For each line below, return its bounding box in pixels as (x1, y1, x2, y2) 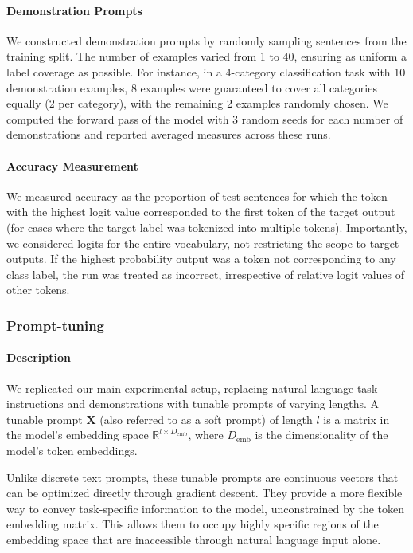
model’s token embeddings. (6, 441, 138, 458)
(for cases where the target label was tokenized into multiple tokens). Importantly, (6, 218, 407, 235)
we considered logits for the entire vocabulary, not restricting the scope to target (6, 234, 399, 251)
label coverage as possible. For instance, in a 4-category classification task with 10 (6, 63, 406, 80)
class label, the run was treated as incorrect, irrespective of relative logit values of (6, 265, 405, 282)
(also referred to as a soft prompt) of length (99, 410, 313, 427)
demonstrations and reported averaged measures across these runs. (6, 126, 331, 143)
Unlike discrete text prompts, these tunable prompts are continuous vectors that (6, 469, 399, 485)
